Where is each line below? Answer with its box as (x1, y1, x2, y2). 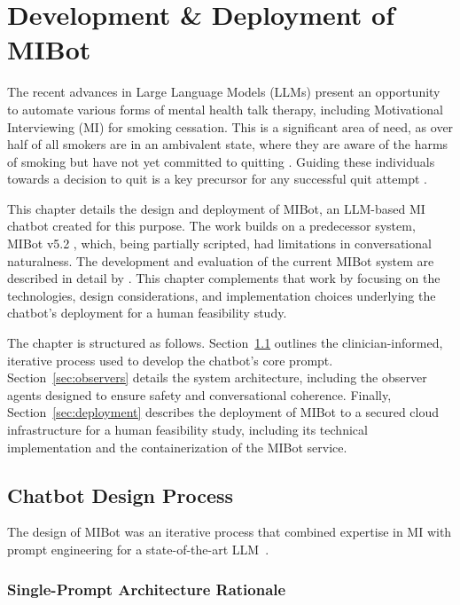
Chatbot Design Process (7, 481, 234, 508)
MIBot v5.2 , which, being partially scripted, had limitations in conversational (7, 234, 432, 253)
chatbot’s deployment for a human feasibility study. (7, 303, 287, 322)
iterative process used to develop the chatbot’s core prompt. (7, 350, 333, 369)
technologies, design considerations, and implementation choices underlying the (7, 286, 436, 304)
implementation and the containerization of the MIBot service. (7, 437, 347, 456)
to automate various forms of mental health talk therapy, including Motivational (7, 99, 443, 118)
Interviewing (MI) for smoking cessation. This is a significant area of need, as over (7, 117, 454, 136)
